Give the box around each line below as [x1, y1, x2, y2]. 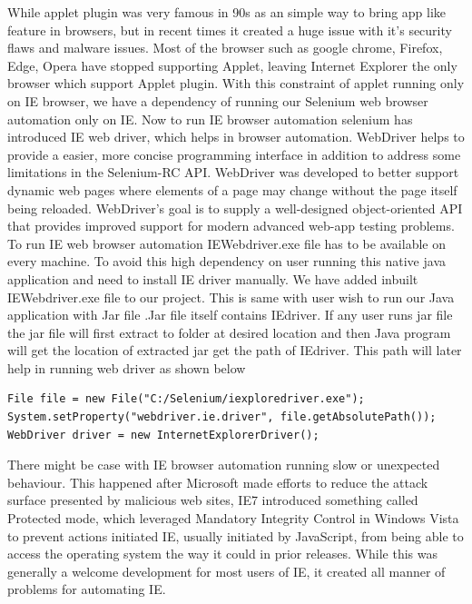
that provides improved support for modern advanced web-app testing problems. [7, 216, 455, 235]
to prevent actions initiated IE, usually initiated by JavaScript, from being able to [7, 526, 464, 545]
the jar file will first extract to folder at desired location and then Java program [7, 322, 451, 342]
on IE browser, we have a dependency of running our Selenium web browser [7, 91, 428, 110]
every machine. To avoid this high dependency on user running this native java [7, 252, 446, 271]
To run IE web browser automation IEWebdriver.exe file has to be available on [7, 233, 446, 252]
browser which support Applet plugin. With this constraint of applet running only [7, 74, 465, 93]
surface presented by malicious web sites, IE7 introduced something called [7, 490, 418, 510]
